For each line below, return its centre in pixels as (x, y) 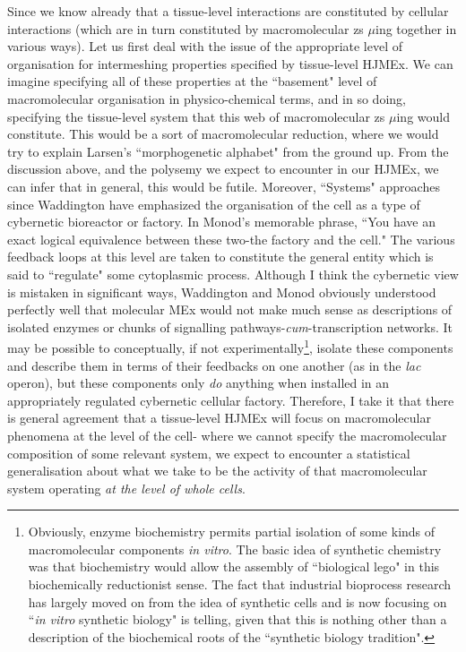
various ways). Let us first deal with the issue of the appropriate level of (205, 46)
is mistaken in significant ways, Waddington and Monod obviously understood (222, 292)
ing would (423, 116)
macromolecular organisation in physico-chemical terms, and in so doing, (207, 98)
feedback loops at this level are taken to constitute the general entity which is (220, 257)
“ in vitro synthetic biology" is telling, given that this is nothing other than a (237, 619)
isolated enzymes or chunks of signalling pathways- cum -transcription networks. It (230, 326)
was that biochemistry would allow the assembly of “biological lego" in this (234, 566)
